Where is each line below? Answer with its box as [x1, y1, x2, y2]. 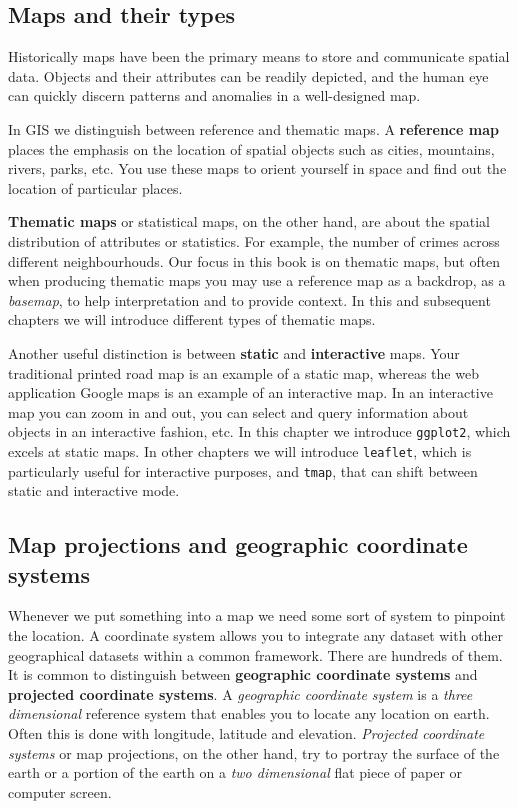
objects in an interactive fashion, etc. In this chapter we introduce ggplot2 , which [8, 421, 511, 442]
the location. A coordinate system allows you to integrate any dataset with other [8, 625, 504, 646]
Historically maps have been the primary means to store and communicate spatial [8, 46, 510, 67]
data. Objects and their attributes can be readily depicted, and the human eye [8, 65, 489, 86]
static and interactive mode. [8, 480, 180, 501]
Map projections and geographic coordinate [8, 529, 468, 560]
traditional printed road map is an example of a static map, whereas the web [8, 362, 479, 383]
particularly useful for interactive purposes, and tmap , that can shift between [8, 460, 478, 481]
